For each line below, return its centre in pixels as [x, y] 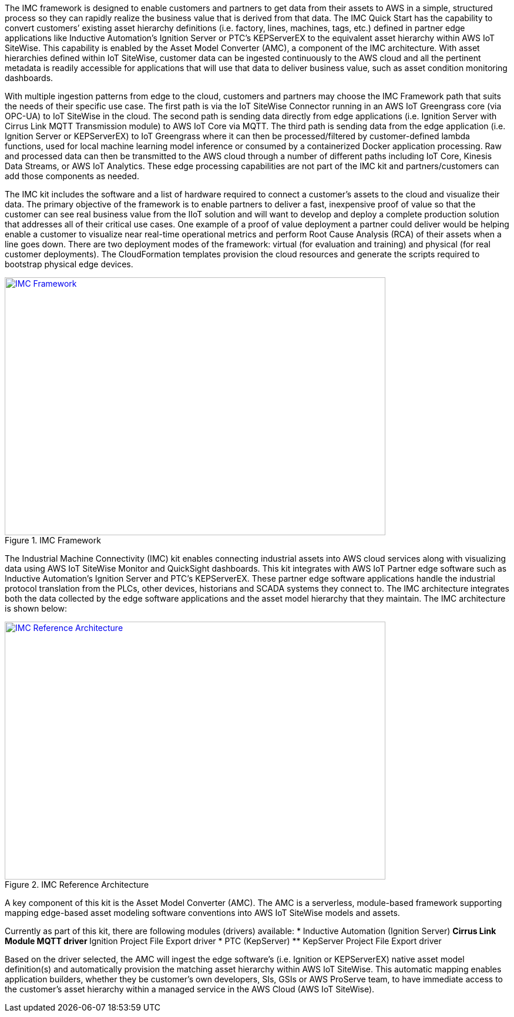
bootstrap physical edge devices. [69, 264]
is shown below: [36, 608]
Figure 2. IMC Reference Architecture [77, 885]
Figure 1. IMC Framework [53, 540]
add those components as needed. [72, 176]
